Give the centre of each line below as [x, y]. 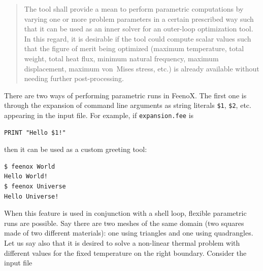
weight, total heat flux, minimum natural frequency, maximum [121, 58]
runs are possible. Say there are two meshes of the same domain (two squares [124, 223]
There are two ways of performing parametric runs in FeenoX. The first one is [125, 95]
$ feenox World [30, 166]
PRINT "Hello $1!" [35, 132]
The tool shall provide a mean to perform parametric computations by [134, 9]
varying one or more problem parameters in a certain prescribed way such [139, 18]
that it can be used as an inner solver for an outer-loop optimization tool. [139, 29]
